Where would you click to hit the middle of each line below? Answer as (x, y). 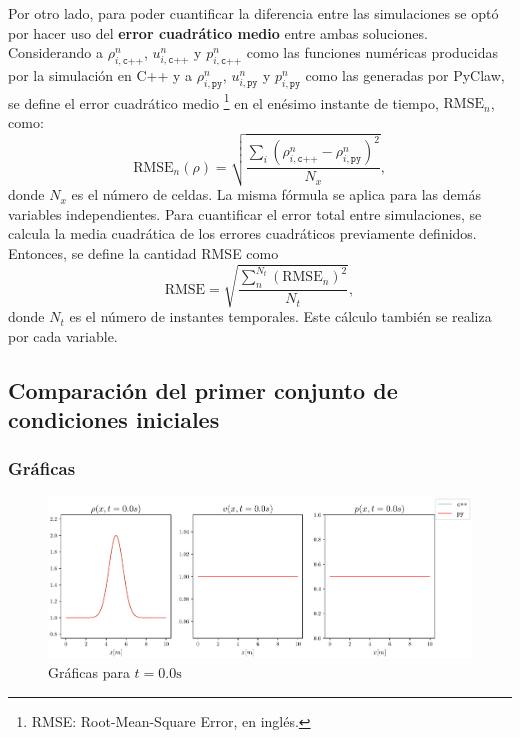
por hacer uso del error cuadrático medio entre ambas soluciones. (218, 32)
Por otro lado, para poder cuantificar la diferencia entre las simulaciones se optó (253, 13)
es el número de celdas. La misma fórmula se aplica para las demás (276, 194)
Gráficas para (89, 672)
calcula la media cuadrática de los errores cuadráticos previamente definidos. (242, 233)
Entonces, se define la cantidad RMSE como (143, 253)
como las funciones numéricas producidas (372, 52)
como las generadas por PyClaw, (405, 74)
